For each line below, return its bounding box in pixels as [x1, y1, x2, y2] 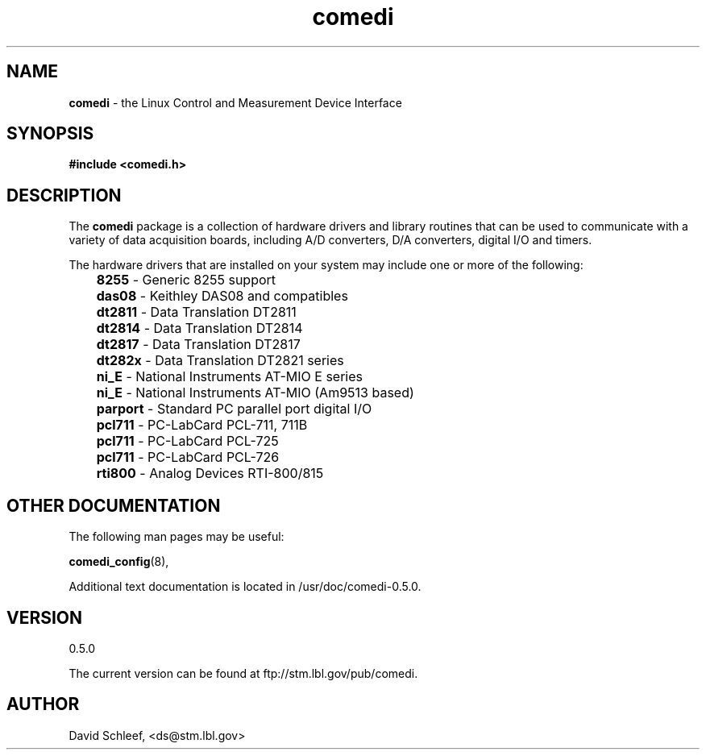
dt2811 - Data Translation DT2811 [96, 304, 297, 321]
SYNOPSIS [6, 123, 94, 144]
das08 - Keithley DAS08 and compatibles [96, 288, 348, 305]
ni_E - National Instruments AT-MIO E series [96, 368, 363, 385]
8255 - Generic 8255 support [96, 272, 276, 289]
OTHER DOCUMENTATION [6, 495, 221, 516]
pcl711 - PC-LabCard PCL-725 [96, 433, 279, 450]
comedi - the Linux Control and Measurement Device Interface [69, 95, 402, 110]
